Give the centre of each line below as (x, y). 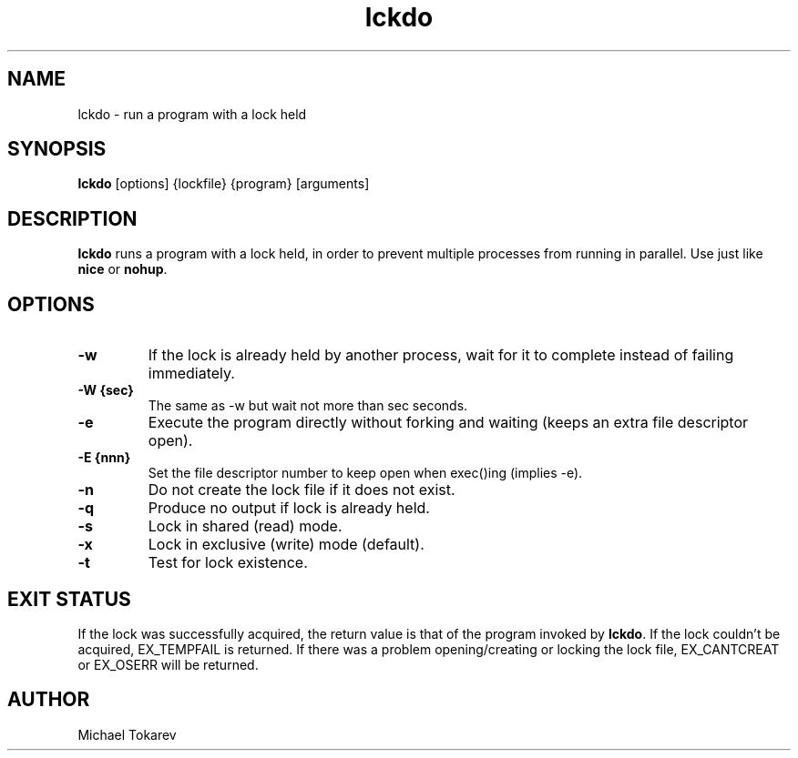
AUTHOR (49, 700)
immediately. (191, 374)
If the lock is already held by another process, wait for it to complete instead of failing (441, 355)
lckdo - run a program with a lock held (192, 114)
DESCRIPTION (72, 218)
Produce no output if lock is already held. (289, 508)
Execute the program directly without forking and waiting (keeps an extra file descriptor (448, 423)
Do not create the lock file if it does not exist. (302, 490)
